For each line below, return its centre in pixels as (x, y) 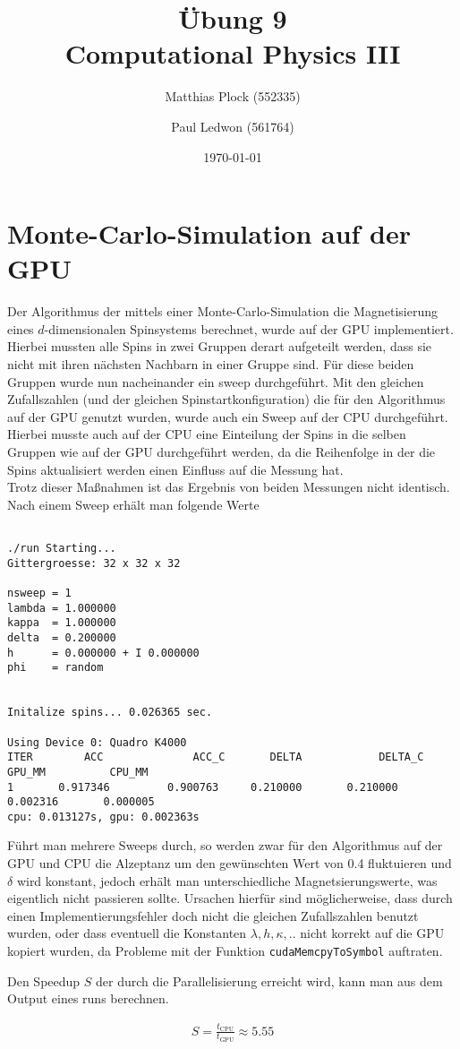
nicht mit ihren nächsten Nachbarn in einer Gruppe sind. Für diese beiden (211, 364)
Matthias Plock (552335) (233, 96)
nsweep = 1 (39, 593)
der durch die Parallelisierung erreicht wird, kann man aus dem (269, 980)
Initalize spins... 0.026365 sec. (110, 713)
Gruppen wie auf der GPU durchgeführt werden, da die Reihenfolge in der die (221, 451)
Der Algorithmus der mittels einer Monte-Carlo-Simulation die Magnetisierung (222, 311)
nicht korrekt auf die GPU (372, 933)
